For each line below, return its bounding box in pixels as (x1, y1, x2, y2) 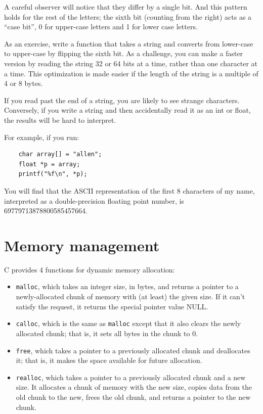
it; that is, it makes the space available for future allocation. (16, 355, 202, 365)
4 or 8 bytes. (4, 78, 43, 88)
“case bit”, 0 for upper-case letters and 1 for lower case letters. (4, 21, 198, 32)
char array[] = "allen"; (18, 151, 102, 158)
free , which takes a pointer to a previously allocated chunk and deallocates (16, 345, 250, 355)
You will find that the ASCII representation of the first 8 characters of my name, (4, 185, 255, 196)
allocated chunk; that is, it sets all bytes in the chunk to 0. (16, 328, 198, 338)
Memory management (4, 235, 160, 255)
